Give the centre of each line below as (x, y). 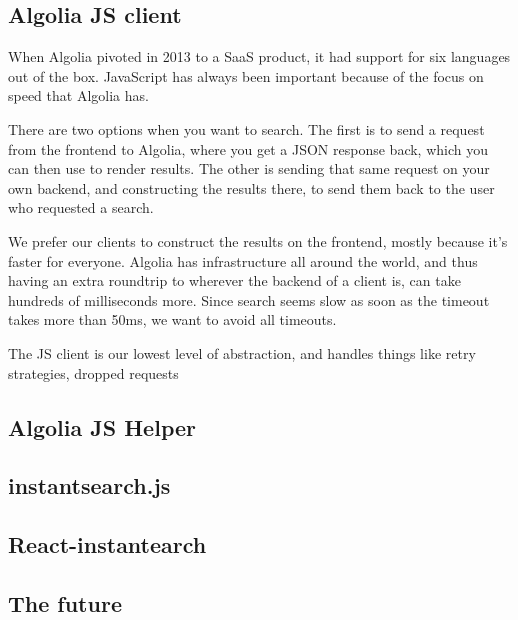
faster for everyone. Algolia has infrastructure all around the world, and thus (243, 260)
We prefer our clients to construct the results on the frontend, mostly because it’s (258, 240)
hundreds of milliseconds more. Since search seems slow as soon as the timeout (249, 299)
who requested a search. (81, 207)
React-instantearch (107, 544)
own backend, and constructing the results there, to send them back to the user (251, 187)
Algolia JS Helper (102, 426)
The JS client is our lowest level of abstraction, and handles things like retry (242, 352)
